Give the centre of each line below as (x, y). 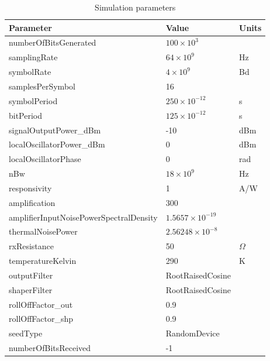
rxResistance (31, 246)
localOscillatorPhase (45, 159)
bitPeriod (26, 115)
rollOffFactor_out (41, 304)
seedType (26, 333)
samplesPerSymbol (42, 86)
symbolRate (30, 72)
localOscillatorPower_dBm (57, 144)
